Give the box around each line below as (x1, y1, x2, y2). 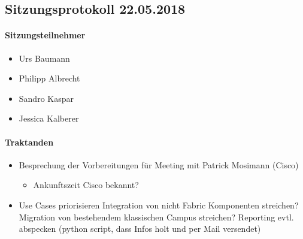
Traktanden (5, 135, 54, 148)
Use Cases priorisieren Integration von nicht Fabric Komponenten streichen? (19, 198, 299, 211)
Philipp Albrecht (19, 72, 80, 84)
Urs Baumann (19, 52, 70, 64)
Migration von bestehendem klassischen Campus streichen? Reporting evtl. (19, 210, 294, 223)
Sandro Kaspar (19, 92, 74, 104)
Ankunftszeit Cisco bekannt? (33, 179, 139, 191)
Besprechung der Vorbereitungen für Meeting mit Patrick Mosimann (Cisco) (19, 158, 299, 171)
